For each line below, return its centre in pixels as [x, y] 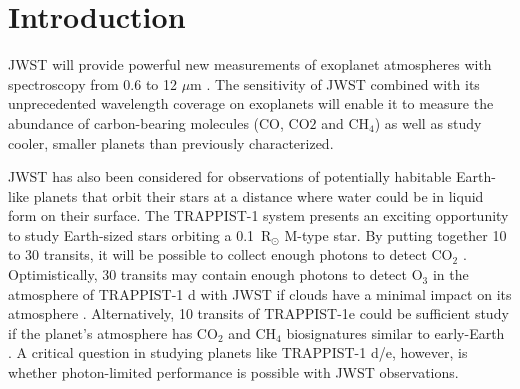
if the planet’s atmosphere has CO [113, 332]
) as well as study [428, 122]
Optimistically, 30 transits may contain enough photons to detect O [215, 274]
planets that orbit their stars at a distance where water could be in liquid [258, 195]
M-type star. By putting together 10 [395, 234]
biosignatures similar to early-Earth [395, 332]
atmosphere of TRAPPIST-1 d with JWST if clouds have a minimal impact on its [260, 293]
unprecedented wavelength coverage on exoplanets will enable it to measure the [251, 103]
